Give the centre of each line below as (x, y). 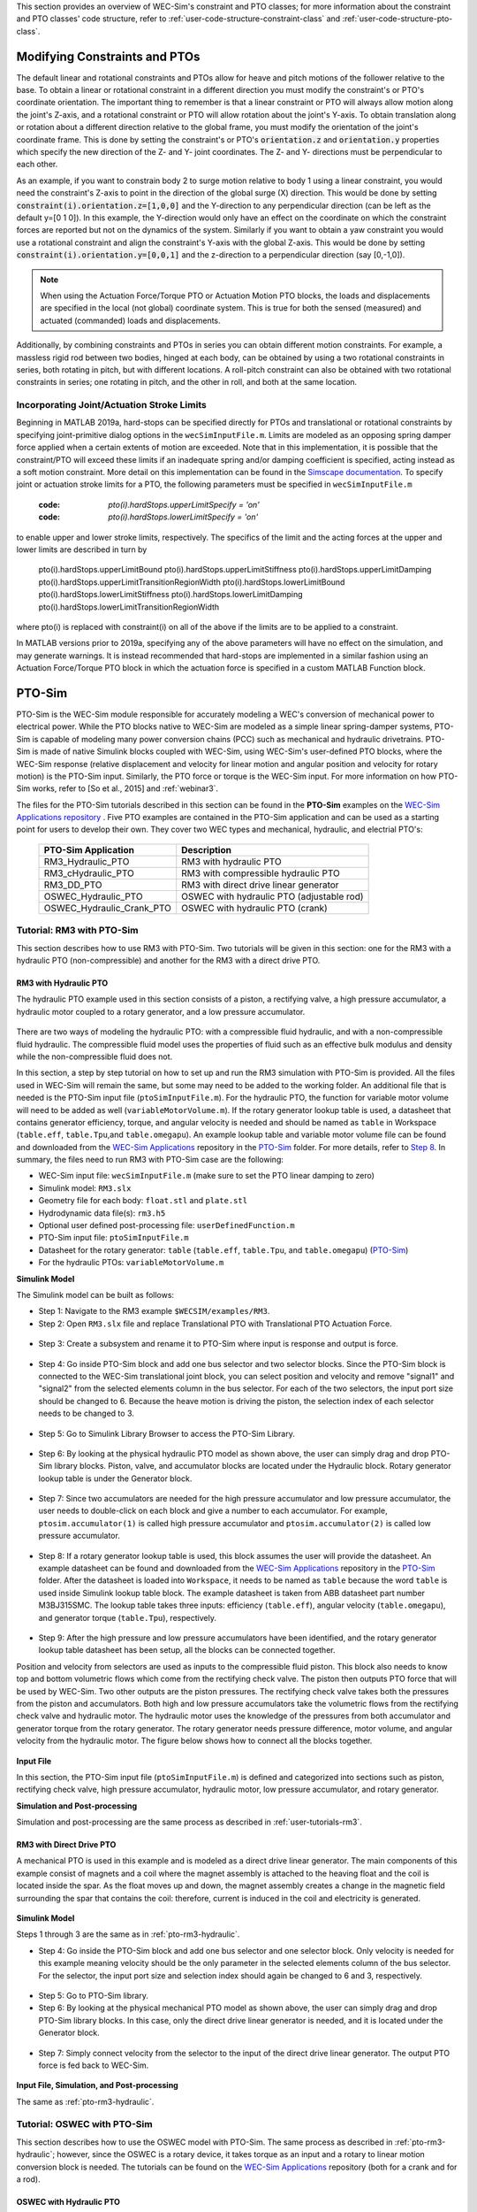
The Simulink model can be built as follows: (95, 1295)
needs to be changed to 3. (86, 1413)
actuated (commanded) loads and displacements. (130, 320)
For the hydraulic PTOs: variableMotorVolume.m (131, 1263)
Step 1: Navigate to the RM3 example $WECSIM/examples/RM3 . (154, 1311)
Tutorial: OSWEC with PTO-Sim (85, 2124)
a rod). (28, 2179)
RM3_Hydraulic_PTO (87, 861)
